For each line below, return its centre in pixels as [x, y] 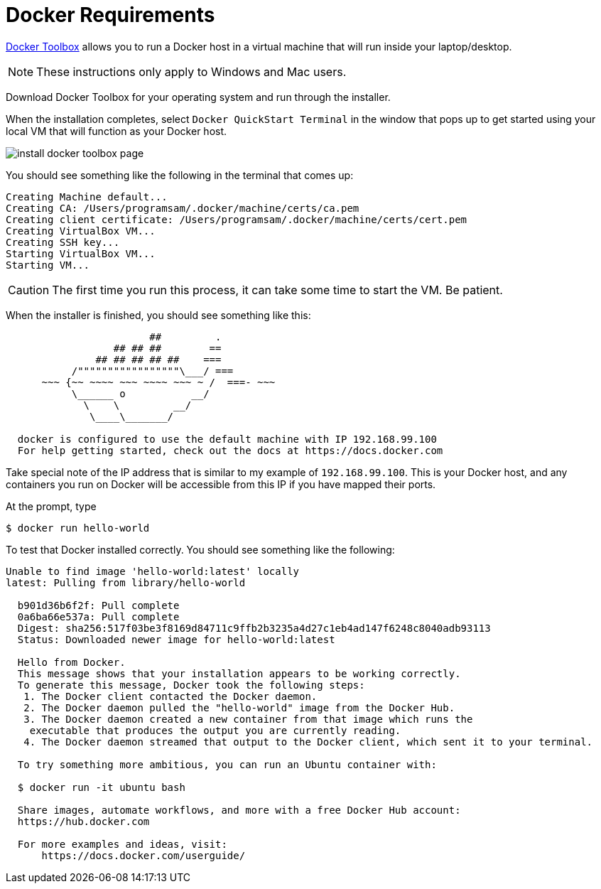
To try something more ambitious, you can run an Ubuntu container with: [227, 764]
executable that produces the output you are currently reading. [215, 730]
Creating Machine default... [87, 196]
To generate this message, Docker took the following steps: [191, 685]
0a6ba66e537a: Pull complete [98, 616]
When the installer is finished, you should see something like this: [158, 315]
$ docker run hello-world [78, 528]
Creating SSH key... [63, 242]
